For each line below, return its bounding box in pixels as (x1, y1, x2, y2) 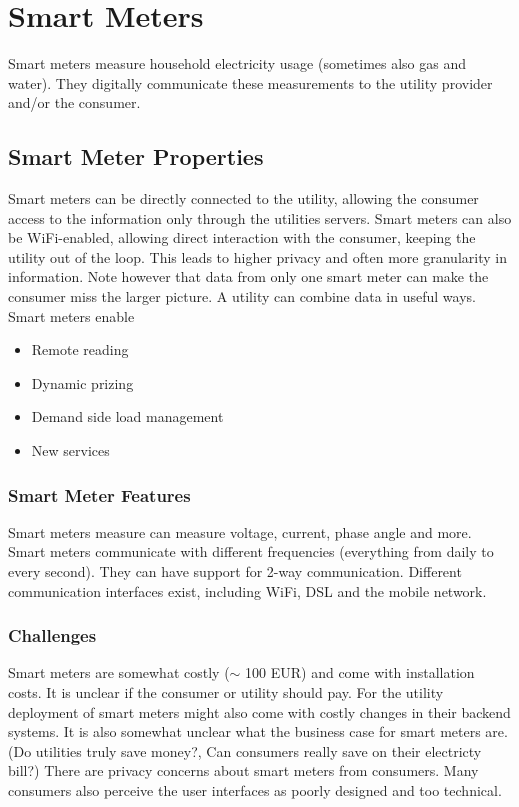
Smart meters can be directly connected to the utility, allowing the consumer (8, 188, 479, 209)
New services (31, 440, 110, 461)
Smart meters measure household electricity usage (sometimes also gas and (8, 53, 467, 74)
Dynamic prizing (31, 372, 134, 393)
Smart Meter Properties (8, 141, 264, 172)
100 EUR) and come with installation (245, 662, 475, 683)
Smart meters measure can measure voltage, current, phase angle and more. (8, 521, 472, 542)
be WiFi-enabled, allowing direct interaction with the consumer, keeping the (8, 227, 476, 248)
